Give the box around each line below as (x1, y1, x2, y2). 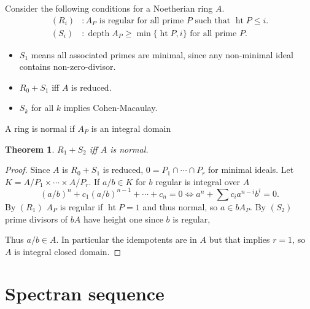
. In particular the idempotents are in (56, 233, 197, 246)
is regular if (60, 200, 103, 213)
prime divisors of (5, 212, 68, 225)
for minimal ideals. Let (208, 163, 294, 176)
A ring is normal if (5, 122, 75, 135)
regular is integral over (155, 175, 241, 188)
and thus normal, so (142, 200, 218, 213)
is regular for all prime (99, 16, 184, 25)
